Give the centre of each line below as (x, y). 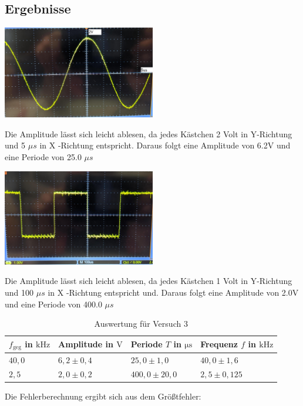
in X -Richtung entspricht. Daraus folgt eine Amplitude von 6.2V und (165, 145)
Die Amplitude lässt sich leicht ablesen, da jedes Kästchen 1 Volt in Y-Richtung (149, 281)
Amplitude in (86, 344)
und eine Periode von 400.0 (53, 304)
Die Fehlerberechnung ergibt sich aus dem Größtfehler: (103, 396)
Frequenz (219, 344)
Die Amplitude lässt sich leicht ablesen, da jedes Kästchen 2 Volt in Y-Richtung (149, 133)
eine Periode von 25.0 (43, 157)
